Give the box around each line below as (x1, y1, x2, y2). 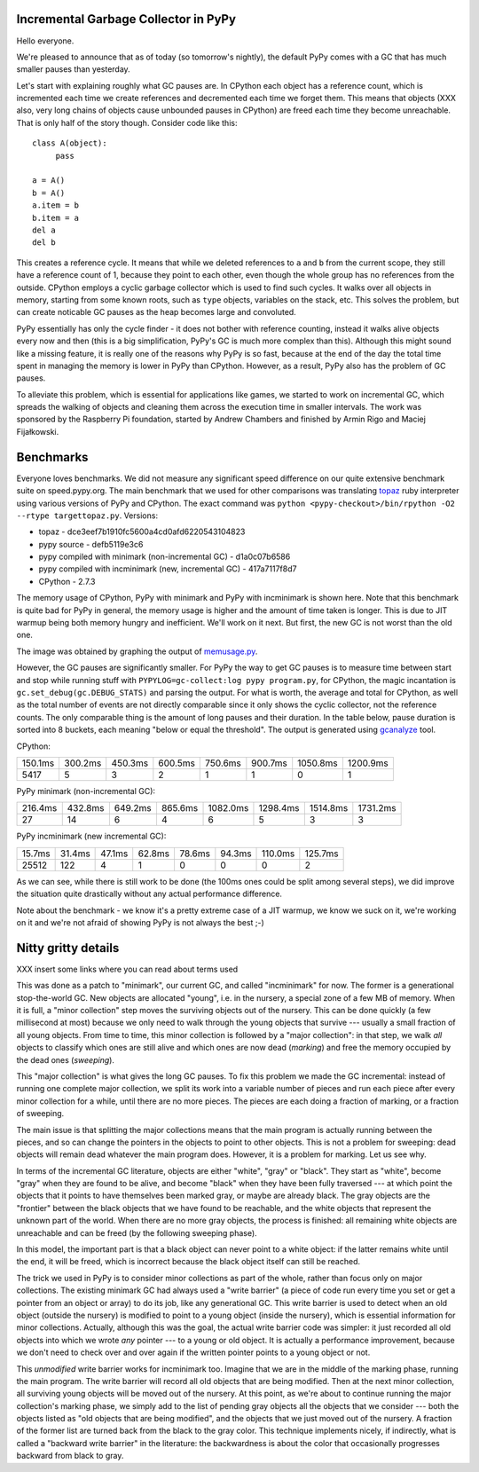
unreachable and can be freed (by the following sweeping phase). (16, 1227, 257, 1238)
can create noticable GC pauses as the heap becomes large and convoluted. (16, 307, 296, 318)
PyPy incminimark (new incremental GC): (16, 830, 167, 842)
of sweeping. (16, 1108, 65, 1119)
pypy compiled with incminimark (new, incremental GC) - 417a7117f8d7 (38, 563, 297, 574)
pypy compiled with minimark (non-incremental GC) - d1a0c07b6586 (38, 551, 291, 563)
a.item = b (32, 201, 80, 210)
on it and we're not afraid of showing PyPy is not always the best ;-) (16, 917, 265, 927)
